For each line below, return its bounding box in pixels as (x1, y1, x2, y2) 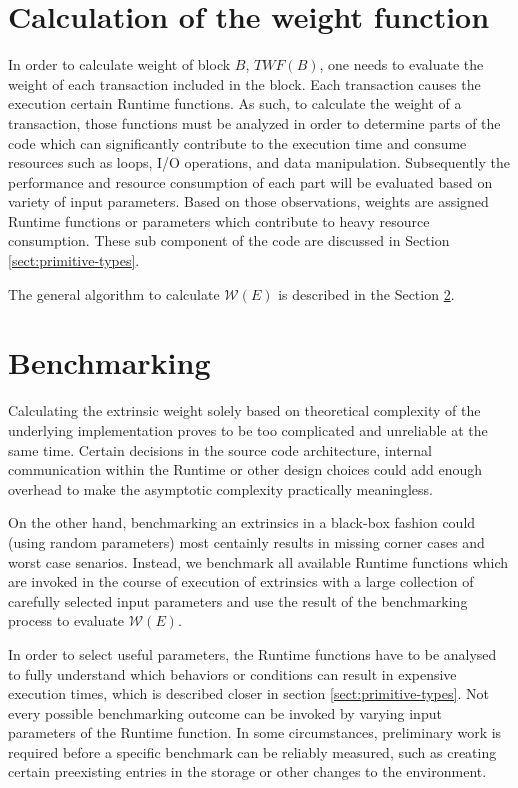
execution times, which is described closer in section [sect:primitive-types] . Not (8, 683, 489, 704)
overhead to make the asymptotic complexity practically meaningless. (8, 478, 433, 499)
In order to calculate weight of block (8, 54, 231, 75)
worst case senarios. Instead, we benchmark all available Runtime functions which (8, 551, 509, 572)
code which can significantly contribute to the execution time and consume (8, 132, 467, 153)
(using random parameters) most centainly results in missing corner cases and (8, 531, 485, 552)
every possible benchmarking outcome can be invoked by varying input (8, 702, 442, 723)
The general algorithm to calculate (8, 283, 220, 304)
